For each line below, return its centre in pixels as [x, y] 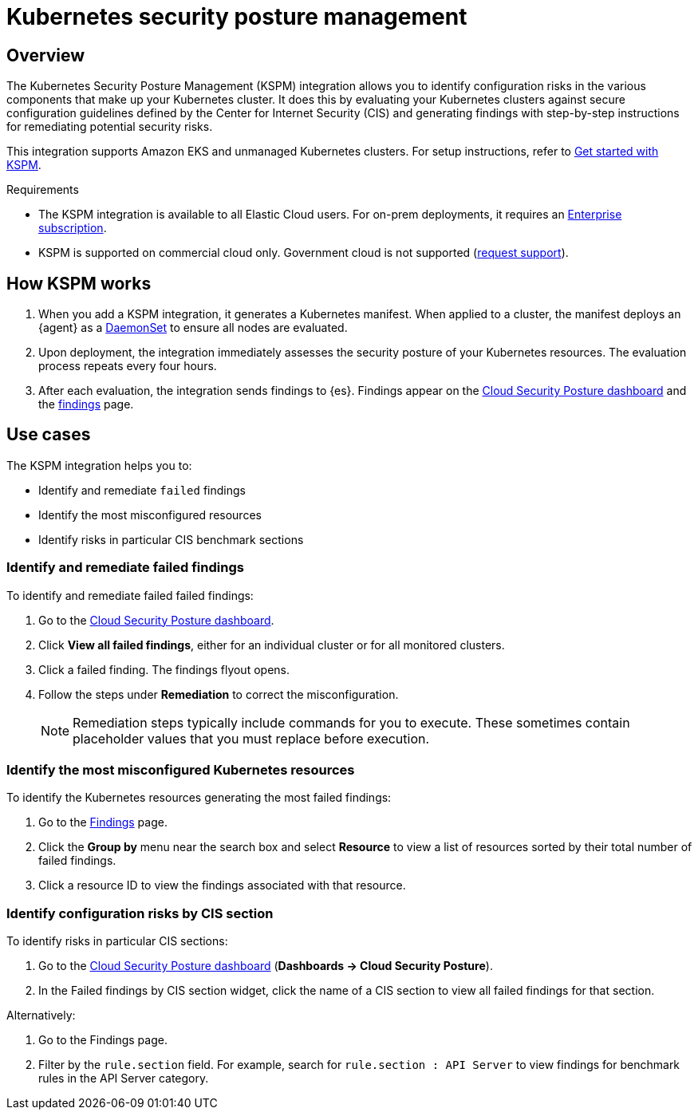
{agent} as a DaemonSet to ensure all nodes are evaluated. [193, 328]
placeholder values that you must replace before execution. [251, 738]
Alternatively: [41, 1015]
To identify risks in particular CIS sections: [117, 941]
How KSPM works [79, 283]
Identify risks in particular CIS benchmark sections [171, 539]
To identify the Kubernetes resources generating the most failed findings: [199, 798]
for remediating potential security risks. [110, 127]
